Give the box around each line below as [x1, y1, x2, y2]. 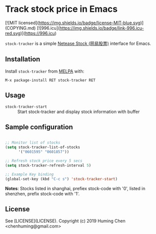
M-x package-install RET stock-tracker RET [5, 78, 96, 82]
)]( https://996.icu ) [20, 30, 57, 36]
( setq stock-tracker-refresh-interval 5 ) [5, 163, 92, 168]
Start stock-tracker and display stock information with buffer [17, 109, 140, 115]
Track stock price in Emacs [5, 3, 118, 15]
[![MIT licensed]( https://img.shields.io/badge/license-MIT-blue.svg [5, 20, 141, 26]
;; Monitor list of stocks [5, 140, 61, 145]
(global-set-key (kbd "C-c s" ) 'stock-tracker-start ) [5, 176, 118, 181]
